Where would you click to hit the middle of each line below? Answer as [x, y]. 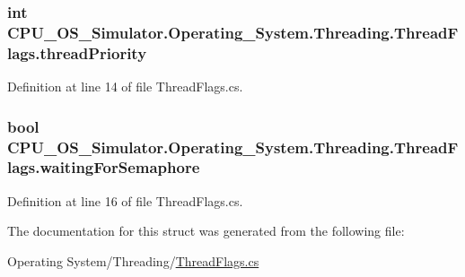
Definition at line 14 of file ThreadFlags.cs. [125, 87]
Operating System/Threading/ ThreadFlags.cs [133, 260]
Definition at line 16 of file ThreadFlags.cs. [125, 200]
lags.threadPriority [77, 52]
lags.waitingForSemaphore [104, 167]
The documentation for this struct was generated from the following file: [206, 231]
